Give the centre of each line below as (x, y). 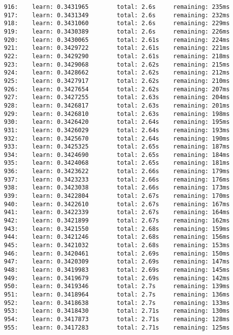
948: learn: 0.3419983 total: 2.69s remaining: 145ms (117, 270)
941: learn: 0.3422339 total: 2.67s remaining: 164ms (117, 212)
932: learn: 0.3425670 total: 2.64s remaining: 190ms (117, 138)
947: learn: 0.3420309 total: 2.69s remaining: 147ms (117, 262)
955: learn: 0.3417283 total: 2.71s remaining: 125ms (117, 327)
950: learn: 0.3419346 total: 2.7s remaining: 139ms (117, 286)
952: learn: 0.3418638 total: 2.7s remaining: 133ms (117, 303)
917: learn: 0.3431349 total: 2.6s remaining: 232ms (117, 15)
